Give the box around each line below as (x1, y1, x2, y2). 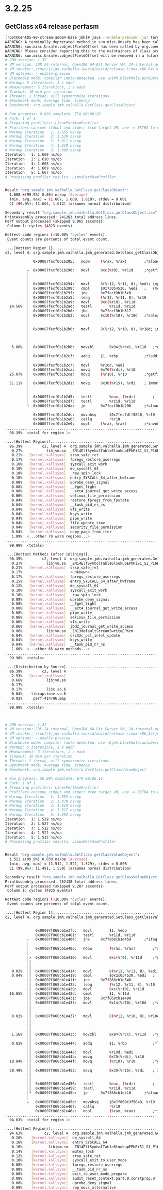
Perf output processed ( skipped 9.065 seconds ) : (5, 219, 105, 224)
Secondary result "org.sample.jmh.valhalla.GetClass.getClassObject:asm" (5, 210, 158, 215)
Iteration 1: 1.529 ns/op (5, 817, 62, 821)
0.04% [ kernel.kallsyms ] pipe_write (11, 516, 92, 521)
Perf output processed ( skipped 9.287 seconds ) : (5, 884, 105, 888)
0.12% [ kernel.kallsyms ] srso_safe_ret (11, 1154, 101, 1158)
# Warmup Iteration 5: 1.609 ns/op (5, 148, 81, 152)
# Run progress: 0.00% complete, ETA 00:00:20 (5, 112, 101, 117)
